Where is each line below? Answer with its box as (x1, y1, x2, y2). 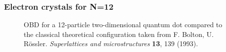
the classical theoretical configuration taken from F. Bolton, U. (24, 29, 214, 39)
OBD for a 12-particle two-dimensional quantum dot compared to (24, 19, 223, 30)
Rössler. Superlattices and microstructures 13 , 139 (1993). (24, 38, 198, 49)
